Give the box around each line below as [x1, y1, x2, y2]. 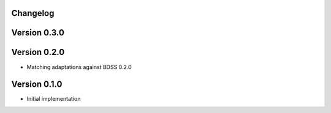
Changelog [11, 8, 55, 18]
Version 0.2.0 [11, 47, 65, 57]
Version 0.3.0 [11, 27, 64, 38]
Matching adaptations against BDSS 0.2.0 [26, 63, 132, 70]
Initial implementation [26, 95, 81, 103]
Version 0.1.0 [11, 79, 63, 90]
